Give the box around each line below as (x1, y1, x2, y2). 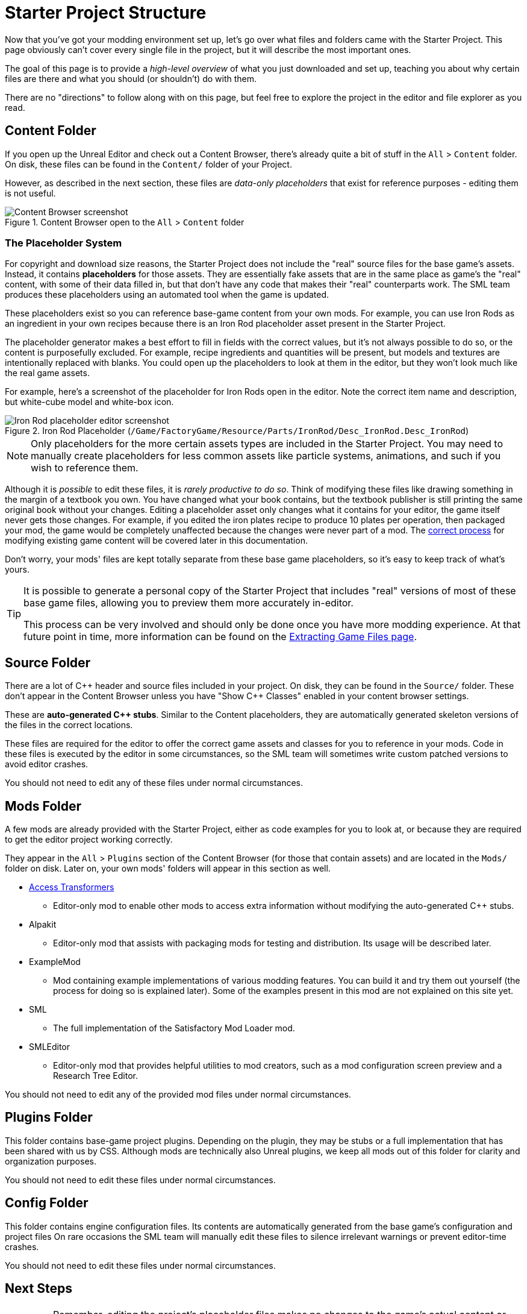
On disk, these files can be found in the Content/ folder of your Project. (5, 159, 292, 169)
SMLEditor (29, 1042, 70, 1052)
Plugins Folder (5, 1110, 93, 1125)
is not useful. (5, 187, 56, 198)
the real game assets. (5, 368, 90, 379)
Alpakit (29, 919, 57, 930)
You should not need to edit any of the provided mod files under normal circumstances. (5, 1089, 351, 1100)
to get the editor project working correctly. (5, 834, 173, 845)
